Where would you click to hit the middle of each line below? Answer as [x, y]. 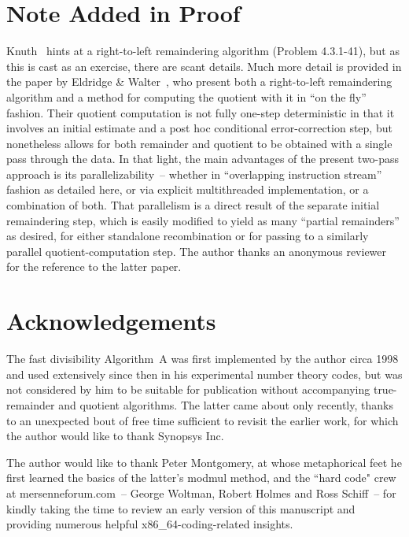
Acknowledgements [111, 321]
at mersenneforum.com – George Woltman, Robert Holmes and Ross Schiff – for [201, 493]
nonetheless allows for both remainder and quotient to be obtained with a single [199, 143]
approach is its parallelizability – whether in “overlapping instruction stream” [194, 174]
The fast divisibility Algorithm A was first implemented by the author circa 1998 [203, 359]
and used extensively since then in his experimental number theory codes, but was [204, 374]
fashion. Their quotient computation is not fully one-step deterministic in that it [201, 112]
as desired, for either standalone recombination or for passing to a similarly [188, 236]
